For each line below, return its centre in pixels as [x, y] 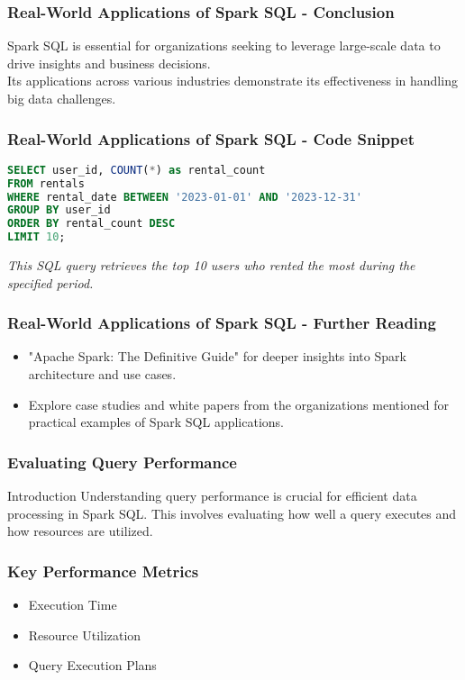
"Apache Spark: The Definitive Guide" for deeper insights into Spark [217, 356]
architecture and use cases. [102, 374]
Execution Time [73, 605]
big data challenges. [62, 98]
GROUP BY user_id [59, 210]
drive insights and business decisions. [109, 63]
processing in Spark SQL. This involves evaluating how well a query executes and [232, 513]
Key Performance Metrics [103, 571]
